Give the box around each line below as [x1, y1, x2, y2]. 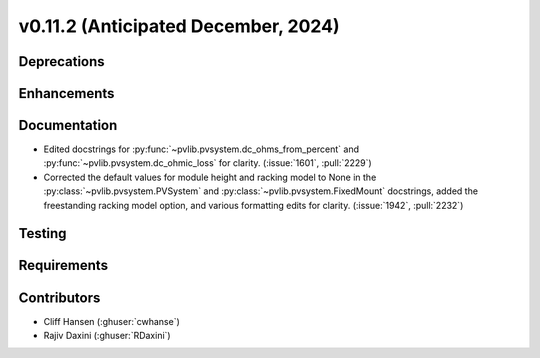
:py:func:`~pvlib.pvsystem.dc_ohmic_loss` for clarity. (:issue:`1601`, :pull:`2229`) [43, 157, 372, 169]
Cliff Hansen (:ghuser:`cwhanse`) [43, 315, 180, 327]
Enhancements [18, 85, 115, 102]
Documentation [18, 117, 118, 134]
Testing [18, 225, 67, 242]
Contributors [18, 289, 101, 306]
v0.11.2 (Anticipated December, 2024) [18, 15, 340, 37]
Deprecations [18, 53, 105, 70]
